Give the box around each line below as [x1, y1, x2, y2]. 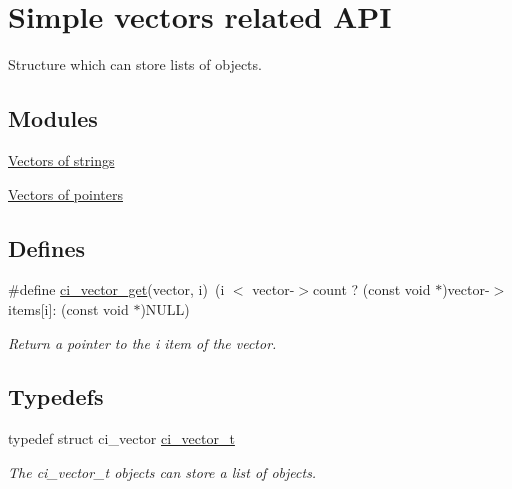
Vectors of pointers [8, 183, 123, 204]
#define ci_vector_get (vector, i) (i [8, 279, 225, 300]
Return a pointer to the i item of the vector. [8, 332, 277, 353]
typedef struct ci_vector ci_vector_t [8, 428, 235, 449]
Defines [8, 232, 86, 263]
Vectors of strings [8, 149, 115, 170]
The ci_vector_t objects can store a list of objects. [8, 461, 317, 482]
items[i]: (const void [8, 298, 129, 319]
